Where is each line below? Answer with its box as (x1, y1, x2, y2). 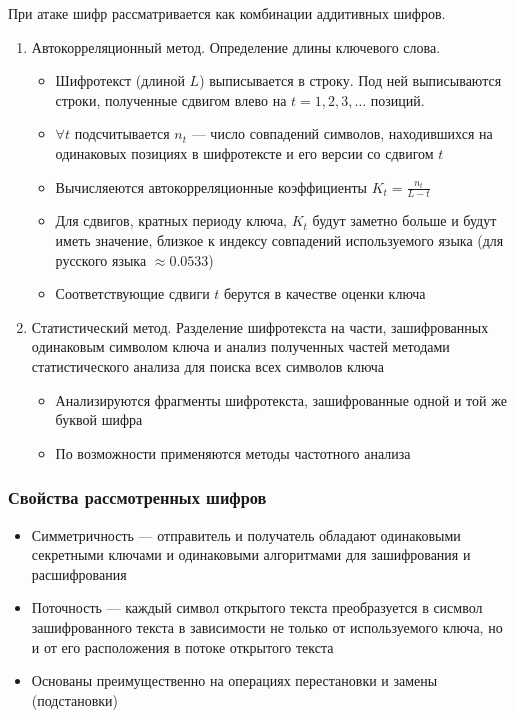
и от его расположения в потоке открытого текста (31, 636, 334, 657)
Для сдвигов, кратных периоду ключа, (55, 210, 288, 231)
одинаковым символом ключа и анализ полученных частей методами (31, 336, 450, 357)
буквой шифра (55, 409, 143, 430)
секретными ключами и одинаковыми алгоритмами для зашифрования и (31, 544, 471, 565)
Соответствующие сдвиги (55, 283, 210, 304)
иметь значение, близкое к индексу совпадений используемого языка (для (55, 229, 504, 250)
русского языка (55, 249, 147, 270)
